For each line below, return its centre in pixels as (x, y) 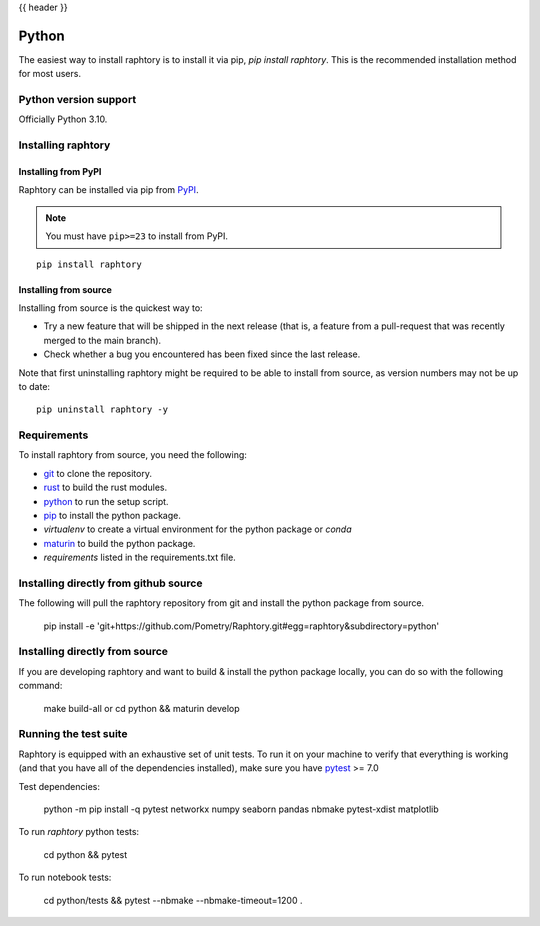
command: (40, 686)
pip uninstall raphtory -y (102, 409)
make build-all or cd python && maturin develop (141, 708)
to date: (34, 386)
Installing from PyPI (60, 171)
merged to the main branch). (102, 340)
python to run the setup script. (106, 501)
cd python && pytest (85, 854)
